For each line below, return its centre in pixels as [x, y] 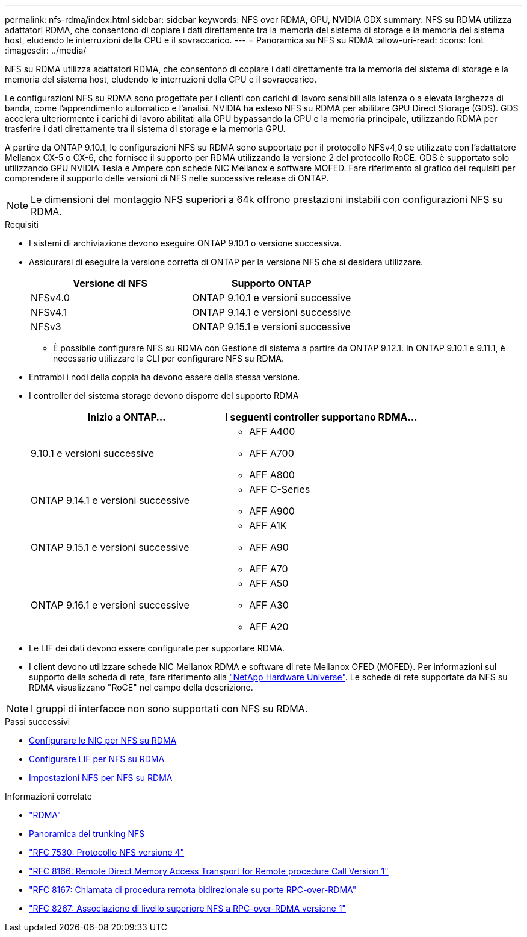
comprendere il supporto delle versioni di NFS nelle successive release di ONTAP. [167, 178]
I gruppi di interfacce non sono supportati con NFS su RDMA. [169, 709]
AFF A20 [269, 627]
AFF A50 [269, 583]
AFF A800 [272, 475]
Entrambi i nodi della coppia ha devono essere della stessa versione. [165, 377]
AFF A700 [272, 453]
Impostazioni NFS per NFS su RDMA [101, 778]
